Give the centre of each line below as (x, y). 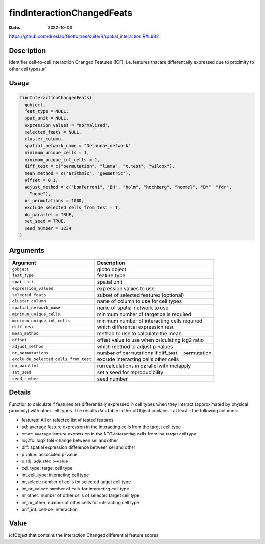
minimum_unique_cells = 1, (57, 153)
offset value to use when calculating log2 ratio (150, 340)
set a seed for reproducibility (130, 372)
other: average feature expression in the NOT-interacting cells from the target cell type (109, 434)
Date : (15, 27)
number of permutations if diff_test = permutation (154, 353)
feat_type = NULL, (47, 111)
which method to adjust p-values (135, 346)
